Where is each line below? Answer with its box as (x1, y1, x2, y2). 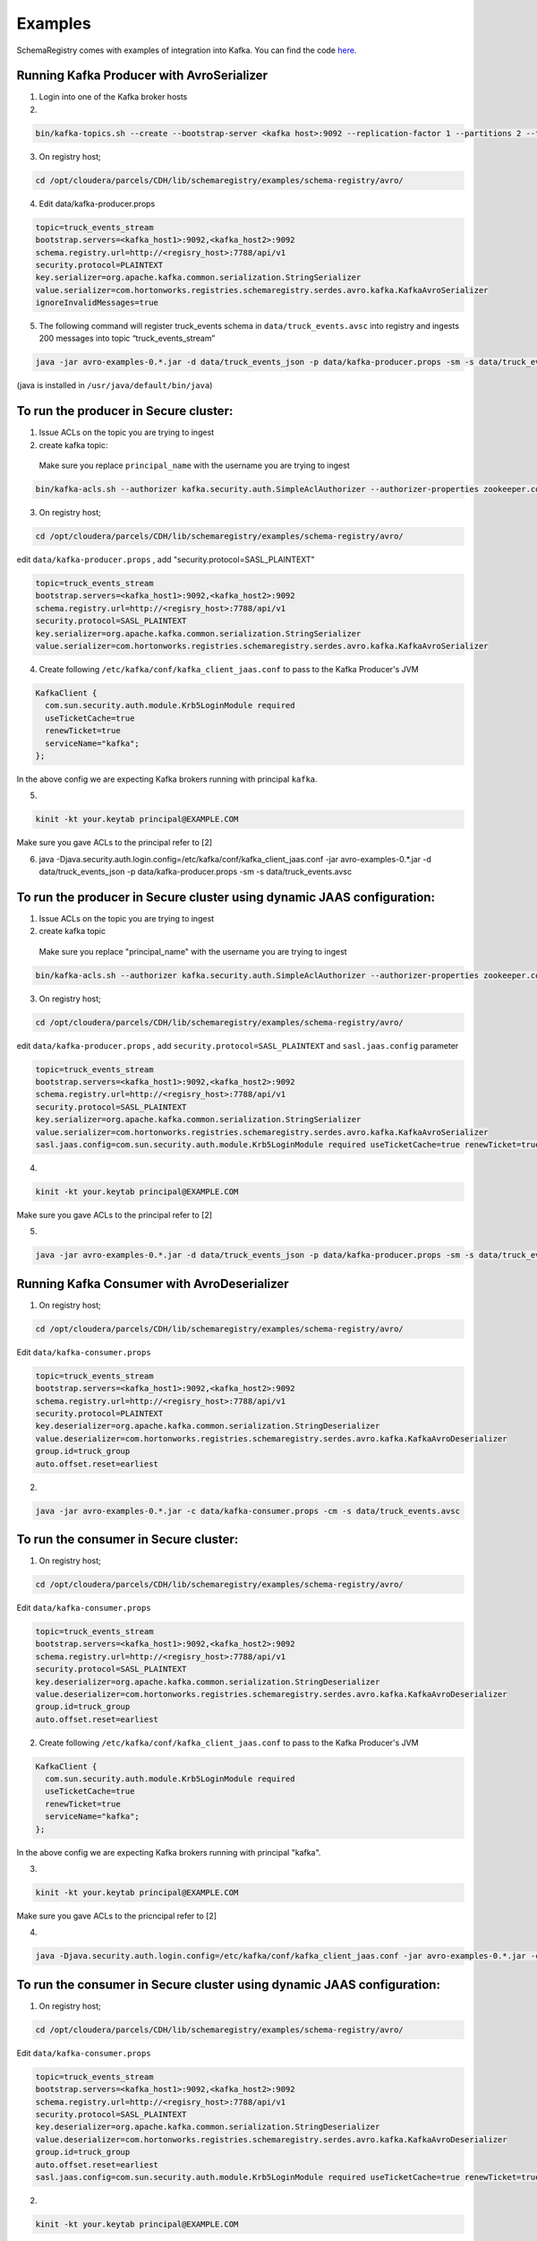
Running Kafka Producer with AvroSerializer (16, 68, 268, 83)
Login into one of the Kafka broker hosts (38, 91, 188, 102)
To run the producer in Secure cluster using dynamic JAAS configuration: (16, 889, 436, 904)
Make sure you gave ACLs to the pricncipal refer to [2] (16, 1910, 217, 1921)
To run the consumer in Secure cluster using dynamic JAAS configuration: (16, 1977, 440, 1992)
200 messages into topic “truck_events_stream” (38, 333, 216, 344)
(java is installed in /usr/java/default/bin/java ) (16, 380, 213, 391)
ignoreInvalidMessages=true (35, 298, 158, 308)
